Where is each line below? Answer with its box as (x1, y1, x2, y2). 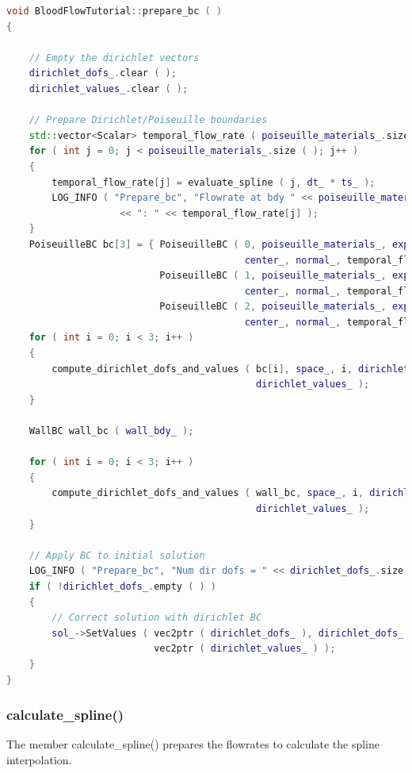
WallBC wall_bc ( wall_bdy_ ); (29, 425, 194, 437)
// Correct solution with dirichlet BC (51, 612, 262, 624)
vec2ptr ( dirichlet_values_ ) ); (154, 643, 336, 655)
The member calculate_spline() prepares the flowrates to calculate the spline (6, 736, 380, 752)
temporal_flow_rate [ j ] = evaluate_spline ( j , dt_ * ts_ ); (51, 176, 376, 188)
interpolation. (6, 751, 72, 767)
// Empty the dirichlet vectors (29, 52, 200, 63)
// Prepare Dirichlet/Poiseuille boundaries (29, 114, 268, 126)
